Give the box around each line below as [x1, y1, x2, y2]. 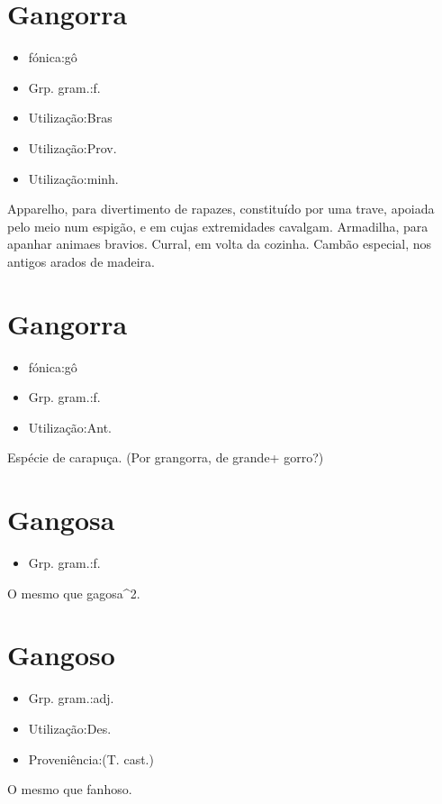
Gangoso [7, 636, 115, 673]
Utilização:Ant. [28, 417, 112, 436]
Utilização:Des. [28, 719, 112, 737]
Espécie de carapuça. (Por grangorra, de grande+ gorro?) [7, 448, 324, 467]
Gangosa [7, 501, 115, 538]
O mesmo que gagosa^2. [7, 583, 140, 602]
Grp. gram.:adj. [28, 689, 114, 708]
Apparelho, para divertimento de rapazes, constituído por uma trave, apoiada [7, 199, 435, 218]
